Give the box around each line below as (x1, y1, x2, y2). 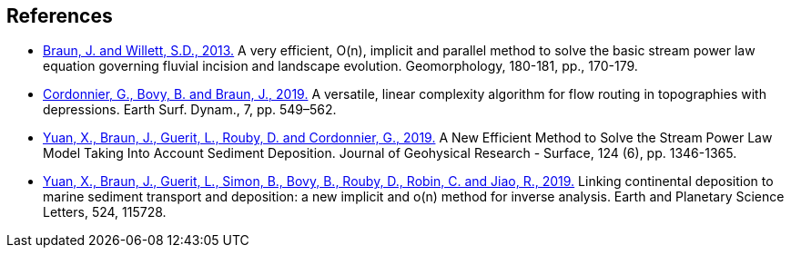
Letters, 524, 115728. (43, 204, 167, 221)
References (6, 5, 113, 27)
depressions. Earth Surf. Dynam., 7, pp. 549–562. (43, 102, 337, 118)
